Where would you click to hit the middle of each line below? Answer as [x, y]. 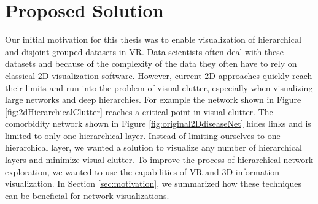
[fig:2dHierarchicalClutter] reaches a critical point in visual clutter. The [139, 111]
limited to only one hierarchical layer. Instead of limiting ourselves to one [143, 135]
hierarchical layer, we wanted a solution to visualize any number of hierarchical [153, 147]
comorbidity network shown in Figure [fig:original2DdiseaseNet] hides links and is [158, 123]
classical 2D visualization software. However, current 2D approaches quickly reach [159, 75]
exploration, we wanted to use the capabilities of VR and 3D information [142, 171]
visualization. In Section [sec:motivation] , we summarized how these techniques [153, 183]
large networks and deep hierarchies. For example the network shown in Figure [153, 100]
